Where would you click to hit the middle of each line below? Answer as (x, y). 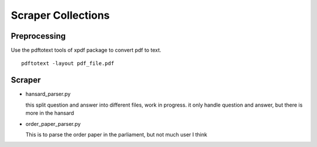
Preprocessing (38, 36)
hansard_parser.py (48, 94)
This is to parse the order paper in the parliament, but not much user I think (117, 134)
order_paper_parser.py (53, 124)
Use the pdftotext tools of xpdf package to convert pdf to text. (86, 50)
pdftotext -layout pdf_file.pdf (68, 64)
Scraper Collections (60, 15)
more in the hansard (50, 113)
